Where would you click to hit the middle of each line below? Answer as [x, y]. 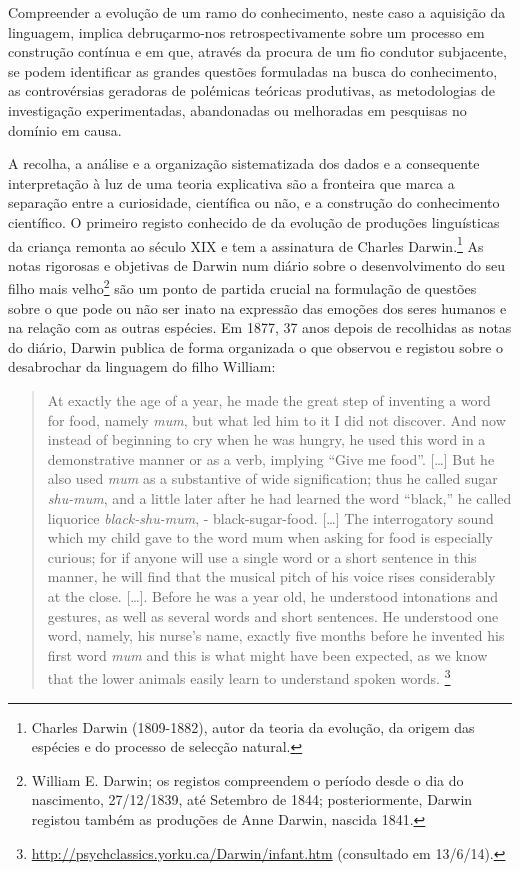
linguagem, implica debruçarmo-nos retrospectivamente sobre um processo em [246, 31]
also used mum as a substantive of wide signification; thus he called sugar [272, 478]
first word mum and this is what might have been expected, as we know [267, 654]
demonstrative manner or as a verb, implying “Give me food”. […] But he [271, 458]
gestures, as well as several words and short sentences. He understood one [273, 615]
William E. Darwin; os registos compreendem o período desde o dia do [247, 779]
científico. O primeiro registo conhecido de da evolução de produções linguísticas [254, 221]
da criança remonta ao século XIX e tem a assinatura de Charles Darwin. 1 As [246, 244]
